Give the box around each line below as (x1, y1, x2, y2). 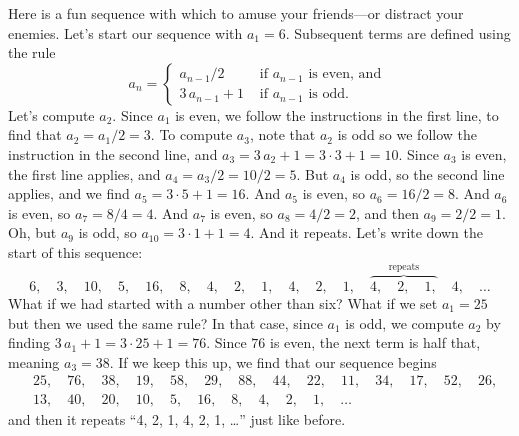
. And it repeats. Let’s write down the (250, 222, 484, 243)
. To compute (150, 124, 233, 145)
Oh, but (8, 222, 57, 243)
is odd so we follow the (337, 124, 478, 145)
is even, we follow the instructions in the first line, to (175, 104, 499, 125)
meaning (8, 351, 60, 372)
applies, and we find (8, 183, 130, 204)
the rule (8, 42, 56, 63)
